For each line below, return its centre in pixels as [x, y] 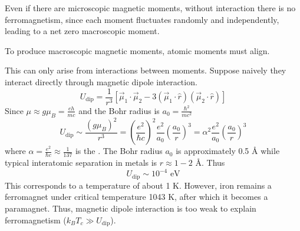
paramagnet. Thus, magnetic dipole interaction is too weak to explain [131, 208]
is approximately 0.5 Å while [228, 151]
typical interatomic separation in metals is [81, 163]
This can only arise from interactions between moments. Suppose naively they [146, 70]
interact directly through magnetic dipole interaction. [101, 81]
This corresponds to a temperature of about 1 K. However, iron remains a [138, 185]
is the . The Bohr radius [119, 151]
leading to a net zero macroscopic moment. [82, 31]
